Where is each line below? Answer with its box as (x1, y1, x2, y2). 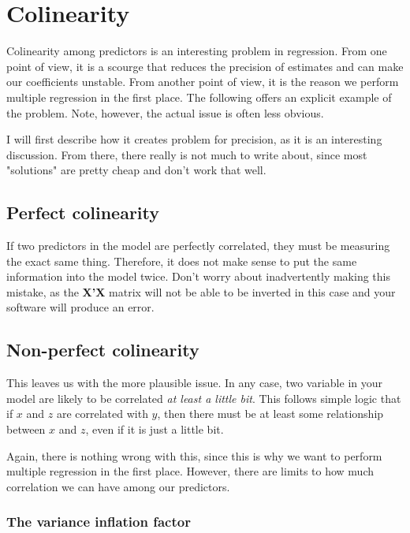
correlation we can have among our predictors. (6, 478, 230, 494)
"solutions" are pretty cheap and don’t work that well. (6, 162, 266, 178)
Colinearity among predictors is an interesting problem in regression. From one (6, 43, 387, 59)
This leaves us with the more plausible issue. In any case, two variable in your (6, 375, 382, 391)
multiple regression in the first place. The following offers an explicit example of (6, 88, 392, 105)
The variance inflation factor (6, 512, 191, 531)
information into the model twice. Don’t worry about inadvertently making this (6, 268, 390, 285)
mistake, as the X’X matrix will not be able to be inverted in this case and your (6, 283, 396, 300)
